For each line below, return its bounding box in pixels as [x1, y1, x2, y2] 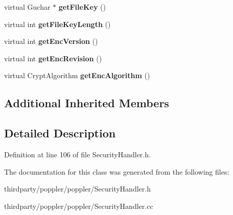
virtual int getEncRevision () [4, 53, 102, 63]
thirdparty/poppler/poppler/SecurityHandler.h [4, 183, 151, 194]
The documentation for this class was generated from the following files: [4, 166, 229, 177]
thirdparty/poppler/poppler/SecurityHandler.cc [4, 200, 153, 211]
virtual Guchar [4, 2, 51, 12]
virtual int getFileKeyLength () [4, 18, 111, 29]
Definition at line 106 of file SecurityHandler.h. [4, 149, 151, 159]
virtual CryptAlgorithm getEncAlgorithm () [4, 70, 150, 81]
